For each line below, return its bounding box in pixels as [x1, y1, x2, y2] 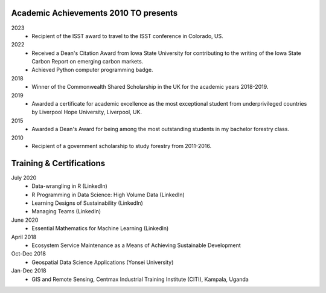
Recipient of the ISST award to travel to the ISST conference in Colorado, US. [31, 32, 223, 39]
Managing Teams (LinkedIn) [31, 208, 101, 215]
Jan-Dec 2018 [11, 267, 46, 274]
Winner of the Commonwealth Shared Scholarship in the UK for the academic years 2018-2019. [31, 83, 269, 91]
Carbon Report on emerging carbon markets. [31, 58, 144, 65]
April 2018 [11, 233, 37, 240]
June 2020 [11, 216, 39, 224]
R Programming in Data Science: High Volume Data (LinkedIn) [31, 191, 185, 198]
